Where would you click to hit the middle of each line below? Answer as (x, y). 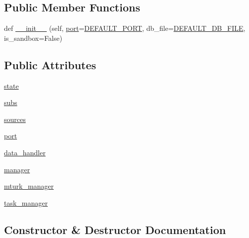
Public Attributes (50, 64)
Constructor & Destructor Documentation (115, 229)
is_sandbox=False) (33, 38)
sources (15, 119)
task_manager (26, 202)
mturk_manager (29, 186)
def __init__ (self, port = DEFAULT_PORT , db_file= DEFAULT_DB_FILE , (125, 28)
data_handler (25, 152)
